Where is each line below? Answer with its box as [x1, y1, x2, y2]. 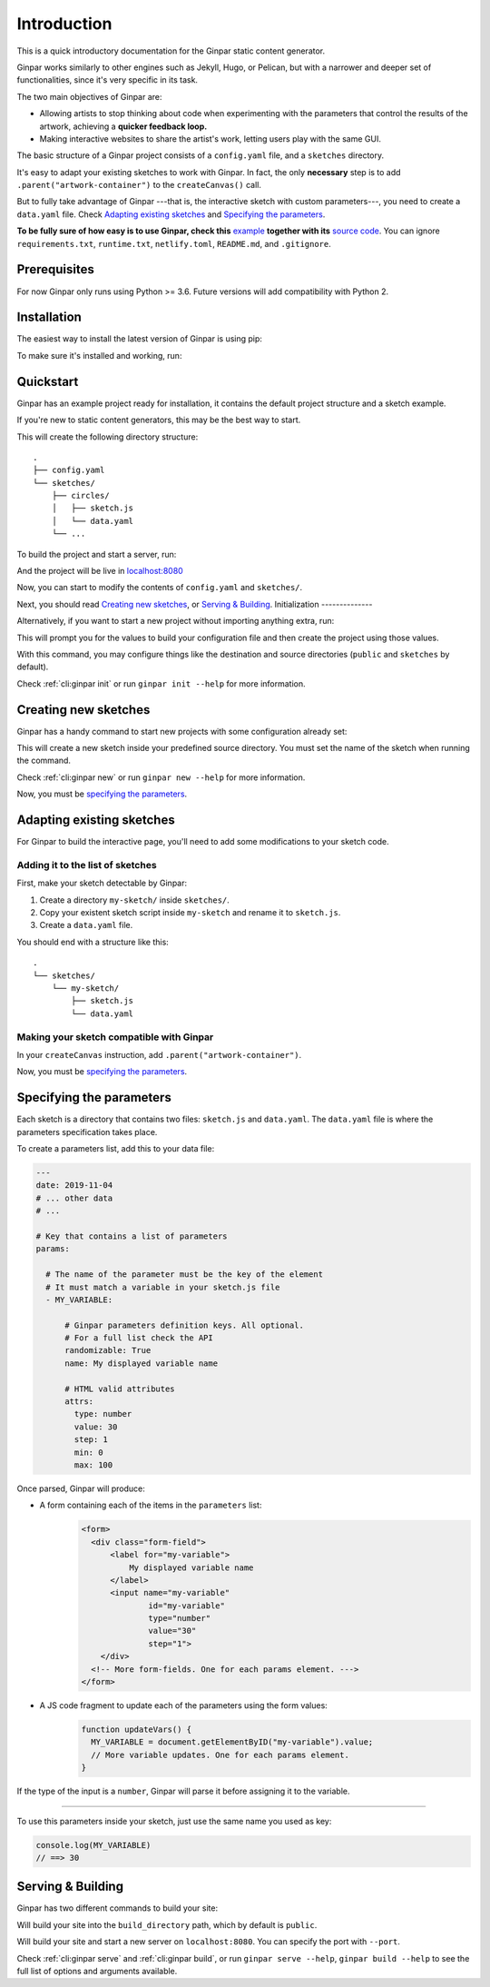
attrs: [64, 1397, 94, 1407]
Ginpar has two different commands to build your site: [16, 1903, 218, 1913]
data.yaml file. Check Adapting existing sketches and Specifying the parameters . [16, 209, 326, 220]
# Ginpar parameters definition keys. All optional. [64, 1320, 304, 1330]
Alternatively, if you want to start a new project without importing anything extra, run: [16, 616, 335, 627]
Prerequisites [16, 262, 94, 277]
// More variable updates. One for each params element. [91, 1749, 349, 1760]
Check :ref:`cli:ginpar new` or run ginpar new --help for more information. [16, 772, 306, 783]
